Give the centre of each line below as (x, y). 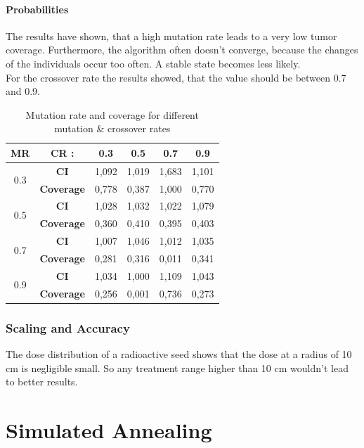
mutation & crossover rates (112, 128)
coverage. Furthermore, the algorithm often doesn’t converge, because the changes (182, 50)
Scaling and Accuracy (68, 327)
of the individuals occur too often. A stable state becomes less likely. (153, 63)
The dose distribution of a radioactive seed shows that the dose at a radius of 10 (179, 354)
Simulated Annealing (109, 429)
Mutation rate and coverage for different (112, 114)
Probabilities (37, 9)
